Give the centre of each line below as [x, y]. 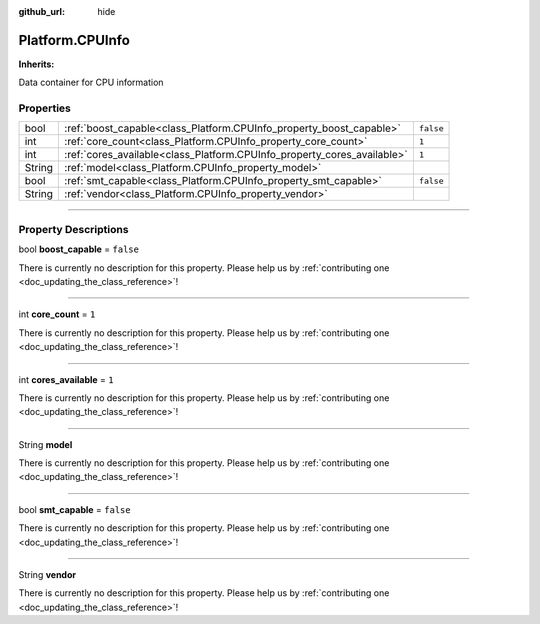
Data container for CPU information [91, 82]
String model [45, 444]
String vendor [47, 575]
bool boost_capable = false [79, 249]
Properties [45, 108]
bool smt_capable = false [74, 509]
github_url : [41, 11]
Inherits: [36, 64]
